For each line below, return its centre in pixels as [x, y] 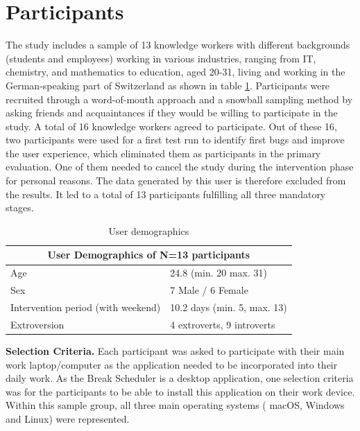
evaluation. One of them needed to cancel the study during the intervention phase [180, 167]
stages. [20, 208]
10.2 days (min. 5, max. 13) [229, 307]
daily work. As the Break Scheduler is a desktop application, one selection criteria [180, 378]
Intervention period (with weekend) [86, 307]
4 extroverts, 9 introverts [223, 324]
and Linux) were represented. [68, 418]
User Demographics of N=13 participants [149, 255]
